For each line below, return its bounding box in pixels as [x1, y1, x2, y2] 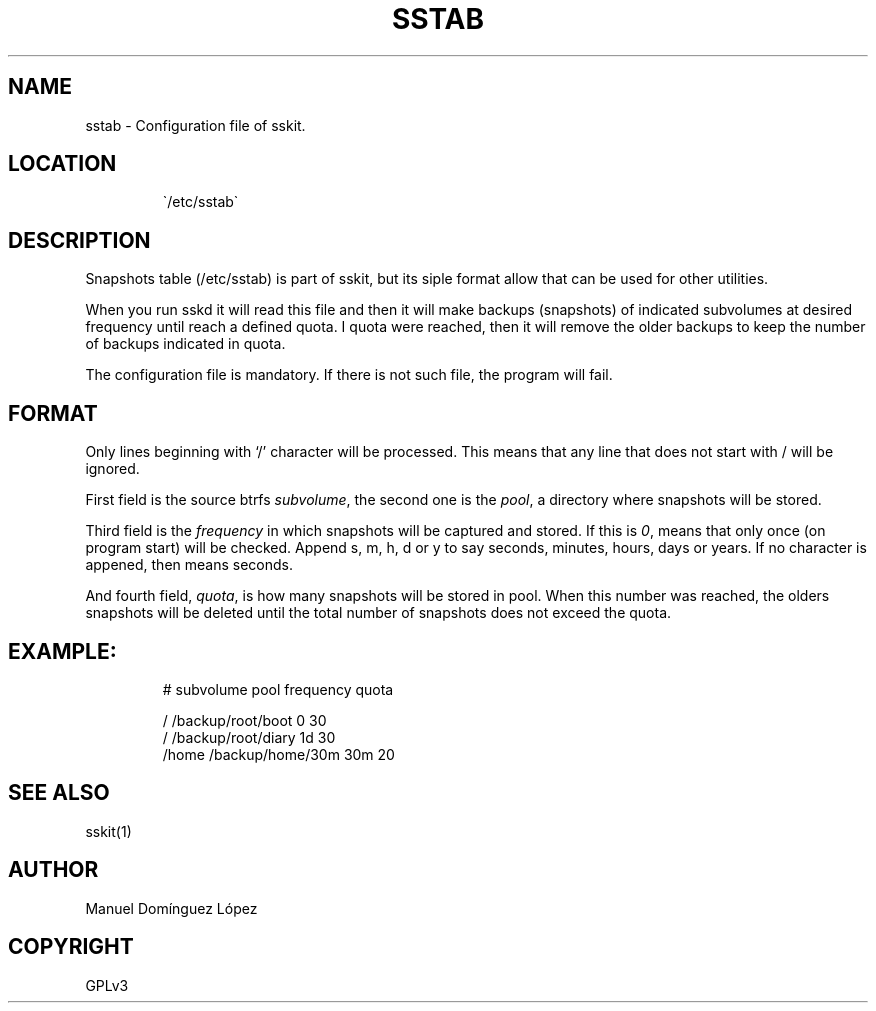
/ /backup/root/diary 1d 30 [162, 728, 336, 746]
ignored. [85, 460, 140, 478]
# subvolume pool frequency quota [162, 680, 394, 698]
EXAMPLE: [8, 638, 117, 664]
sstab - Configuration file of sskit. [85, 116, 306, 134]
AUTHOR [8, 857, 99, 883]
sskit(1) [85, 822, 132, 840]
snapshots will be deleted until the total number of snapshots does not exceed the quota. [85, 604, 672, 622]
